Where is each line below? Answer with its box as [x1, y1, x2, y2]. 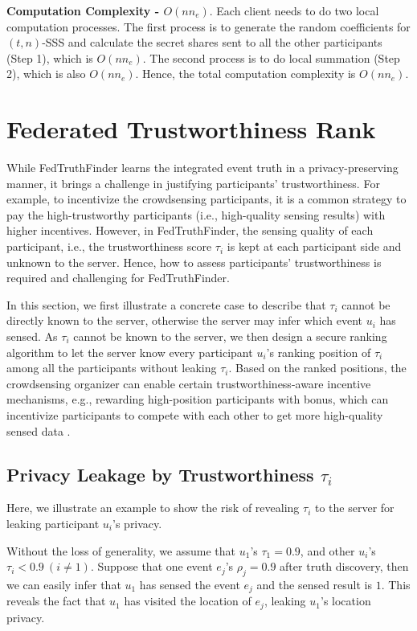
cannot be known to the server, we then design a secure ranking [73, 328, 387, 345]
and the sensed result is [256, 576, 373, 592]
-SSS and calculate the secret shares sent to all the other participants [42, 34, 382, 51]
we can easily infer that [6, 576, 121, 592]
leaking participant [6, 514, 100, 531]
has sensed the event [139, 576, 240, 592]
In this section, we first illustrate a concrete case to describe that [6, 296, 326, 313]
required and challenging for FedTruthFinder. [6, 269, 230, 286]
